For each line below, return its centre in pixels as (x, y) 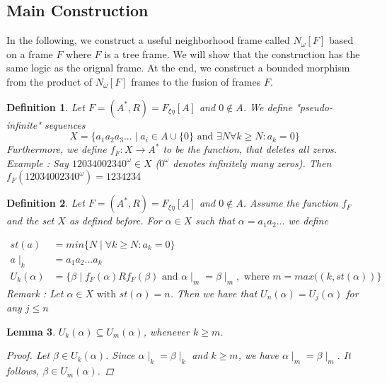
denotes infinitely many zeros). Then (252, 162)
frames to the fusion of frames (196, 81)
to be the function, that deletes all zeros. (250, 149)
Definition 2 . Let (46, 203)
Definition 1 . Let (46, 107)
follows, (23, 371)
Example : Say (37, 162)
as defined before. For (115, 221)
